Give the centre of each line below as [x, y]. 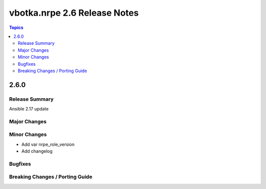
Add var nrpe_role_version [48, 144]
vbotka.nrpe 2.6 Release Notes [74, 13]
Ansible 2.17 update [29, 109]
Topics [16, 27]
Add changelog [37, 151]
